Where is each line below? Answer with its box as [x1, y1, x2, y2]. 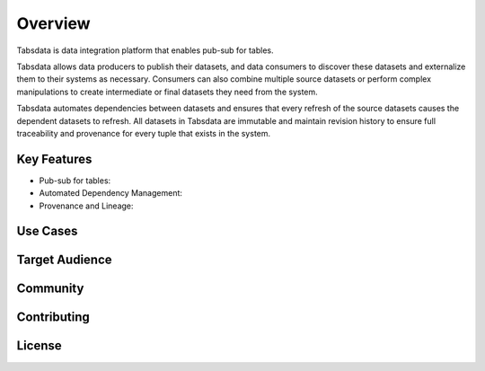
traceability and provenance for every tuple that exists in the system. [16, 128, 271, 138]
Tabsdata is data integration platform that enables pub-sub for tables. [16, 45, 274, 56]
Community [16, 281, 84, 296]
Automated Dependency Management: [39, 188, 183, 199]
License [16, 338, 62, 354]
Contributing [16, 310, 90, 325]
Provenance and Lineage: [39, 200, 134, 211]
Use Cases [16, 224, 78, 239]
